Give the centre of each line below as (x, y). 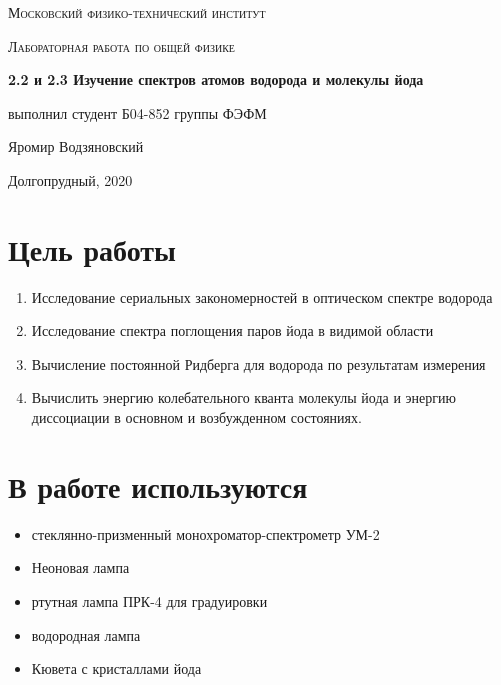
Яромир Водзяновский (76, 146)
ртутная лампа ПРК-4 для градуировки (149, 600)
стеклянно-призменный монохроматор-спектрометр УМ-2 (205, 533)
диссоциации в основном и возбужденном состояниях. (196, 417)
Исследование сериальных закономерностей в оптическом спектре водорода (262, 296)
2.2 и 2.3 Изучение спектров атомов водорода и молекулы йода (216, 79)
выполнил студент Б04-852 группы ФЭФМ (137, 112)
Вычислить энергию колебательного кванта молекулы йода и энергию (244, 397)
